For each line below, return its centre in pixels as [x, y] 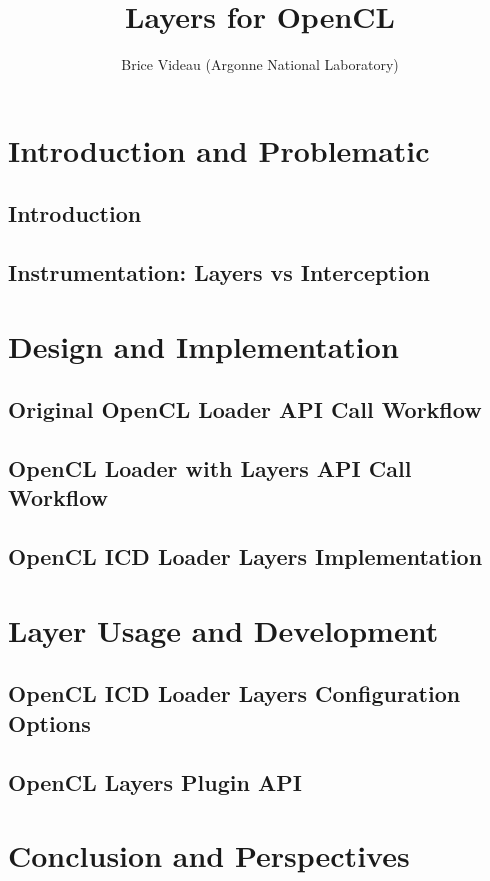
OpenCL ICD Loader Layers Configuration [234, 693]
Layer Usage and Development [223, 629]
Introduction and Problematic [219, 149]
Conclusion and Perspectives [209, 855]
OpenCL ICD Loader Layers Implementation [245, 556]
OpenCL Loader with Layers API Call [210, 468]
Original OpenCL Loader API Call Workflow [245, 409]
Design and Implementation [203, 345]
